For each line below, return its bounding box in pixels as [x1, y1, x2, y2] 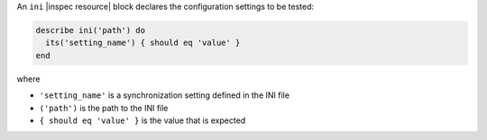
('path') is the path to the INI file [39, 102, 169, 113]
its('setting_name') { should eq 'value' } [45, 38, 241, 48]
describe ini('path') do [35, 25, 146, 35]
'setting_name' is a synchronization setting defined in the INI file [39, 90, 290, 101]
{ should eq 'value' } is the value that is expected [39, 115, 246, 126]
